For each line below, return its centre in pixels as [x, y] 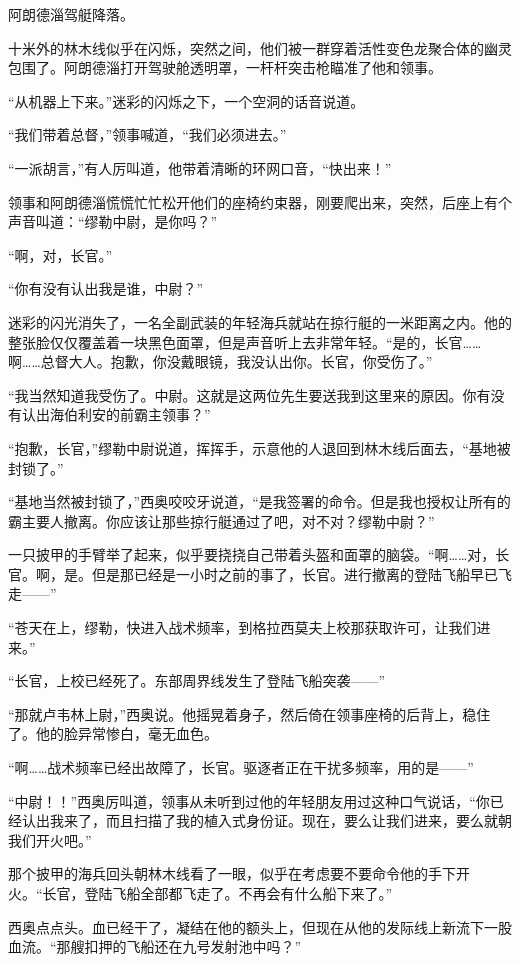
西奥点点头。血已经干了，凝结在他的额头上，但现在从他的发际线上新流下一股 [260, 926]
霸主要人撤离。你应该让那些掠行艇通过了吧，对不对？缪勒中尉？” [221, 520]
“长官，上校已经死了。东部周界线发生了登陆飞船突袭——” [197, 680]
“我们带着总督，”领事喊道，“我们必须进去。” [147, 134]
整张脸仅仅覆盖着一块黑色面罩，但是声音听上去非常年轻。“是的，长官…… [245, 341]
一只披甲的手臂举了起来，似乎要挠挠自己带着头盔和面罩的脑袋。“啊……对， [252, 554]
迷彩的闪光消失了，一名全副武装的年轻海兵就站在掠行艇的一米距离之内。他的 [260, 321]
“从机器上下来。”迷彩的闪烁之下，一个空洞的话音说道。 [186, 100]
